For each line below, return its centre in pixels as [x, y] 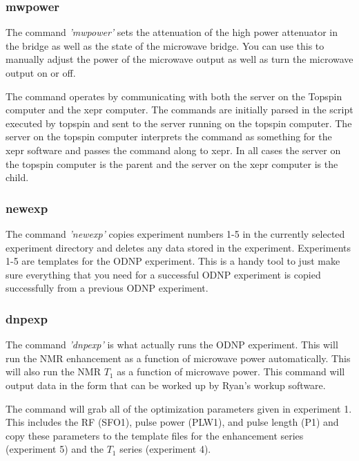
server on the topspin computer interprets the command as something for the [169, 137]
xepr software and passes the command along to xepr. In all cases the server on [173, 150]
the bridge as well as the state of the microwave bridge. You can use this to [165, 45]
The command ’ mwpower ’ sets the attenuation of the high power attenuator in [172, 32]
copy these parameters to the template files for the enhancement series [155, 435]
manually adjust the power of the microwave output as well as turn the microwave [179, 59]
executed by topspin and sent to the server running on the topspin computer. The [179, 123]
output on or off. [41, 73]
